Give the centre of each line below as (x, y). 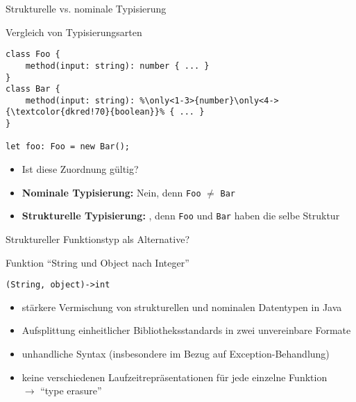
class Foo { (33, 55)
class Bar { (33, 89)
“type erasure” (71, 391)
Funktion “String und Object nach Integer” (98, 262)
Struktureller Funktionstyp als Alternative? (98, 239)
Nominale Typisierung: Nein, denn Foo (111, 192)
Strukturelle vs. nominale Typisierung (86, 8)
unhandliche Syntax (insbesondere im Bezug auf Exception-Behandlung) (176, 354)
